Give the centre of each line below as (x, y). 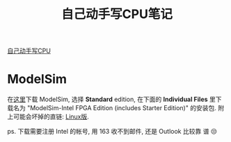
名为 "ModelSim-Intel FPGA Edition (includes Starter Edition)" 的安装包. (115, 108)
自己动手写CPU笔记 (117, 14)
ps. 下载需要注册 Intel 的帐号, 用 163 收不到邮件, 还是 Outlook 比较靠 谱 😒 (112, 132)
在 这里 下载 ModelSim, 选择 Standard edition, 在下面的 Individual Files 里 (111, 99)
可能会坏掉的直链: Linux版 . (51, 117)
